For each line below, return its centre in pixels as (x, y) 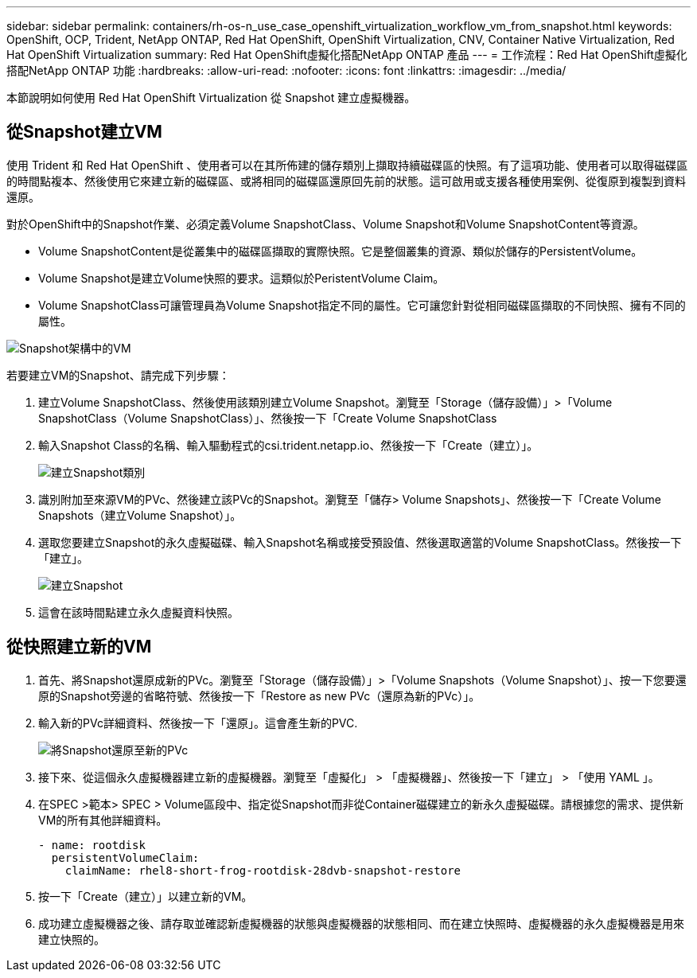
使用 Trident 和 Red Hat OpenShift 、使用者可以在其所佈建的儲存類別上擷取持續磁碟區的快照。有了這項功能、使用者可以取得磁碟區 (347, 165)
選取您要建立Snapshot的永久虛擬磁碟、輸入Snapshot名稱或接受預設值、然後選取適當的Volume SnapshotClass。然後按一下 (360, 542)
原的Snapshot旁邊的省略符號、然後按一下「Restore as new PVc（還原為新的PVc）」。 (259, 696)
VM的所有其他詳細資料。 (103, 820)
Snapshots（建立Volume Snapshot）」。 (140, 515)
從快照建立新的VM (79, 647)
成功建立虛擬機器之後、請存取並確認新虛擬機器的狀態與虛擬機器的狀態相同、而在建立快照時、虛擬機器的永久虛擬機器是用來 (361, 923)
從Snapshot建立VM (84, 132)
